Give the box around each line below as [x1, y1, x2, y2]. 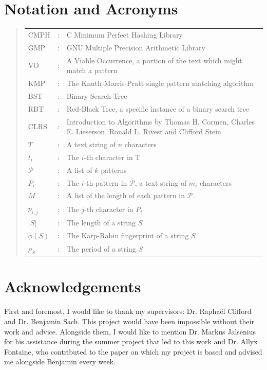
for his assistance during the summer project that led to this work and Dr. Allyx [4, 336, 258, 347]
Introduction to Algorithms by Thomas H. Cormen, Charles [66, 116, 255, 127]
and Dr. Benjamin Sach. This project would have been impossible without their [4, 315, 254, 326]
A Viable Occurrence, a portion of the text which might [66, 55, 242, 65]
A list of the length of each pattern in [66, 190, 185, 201]
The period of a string [66, 243, 136, 254]
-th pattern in [84, 177, 127, 188]
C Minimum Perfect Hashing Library [66, 29, 183, 40]
